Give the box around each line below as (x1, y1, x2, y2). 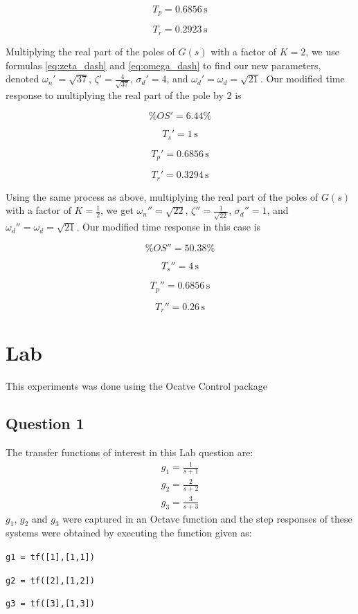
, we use (305, 44, 340, 58)
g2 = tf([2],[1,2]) (6, 575, 95, 586)
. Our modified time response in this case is (76, 219, 261, 234)
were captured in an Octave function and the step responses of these (62, 511, 352, 525)
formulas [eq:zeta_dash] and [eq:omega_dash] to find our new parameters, (6, 57, 321, 72)
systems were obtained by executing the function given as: (6, 525, 252, 540)
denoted (6, 71, 39, 86)
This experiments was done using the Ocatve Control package (6, 379, 267, 393)
